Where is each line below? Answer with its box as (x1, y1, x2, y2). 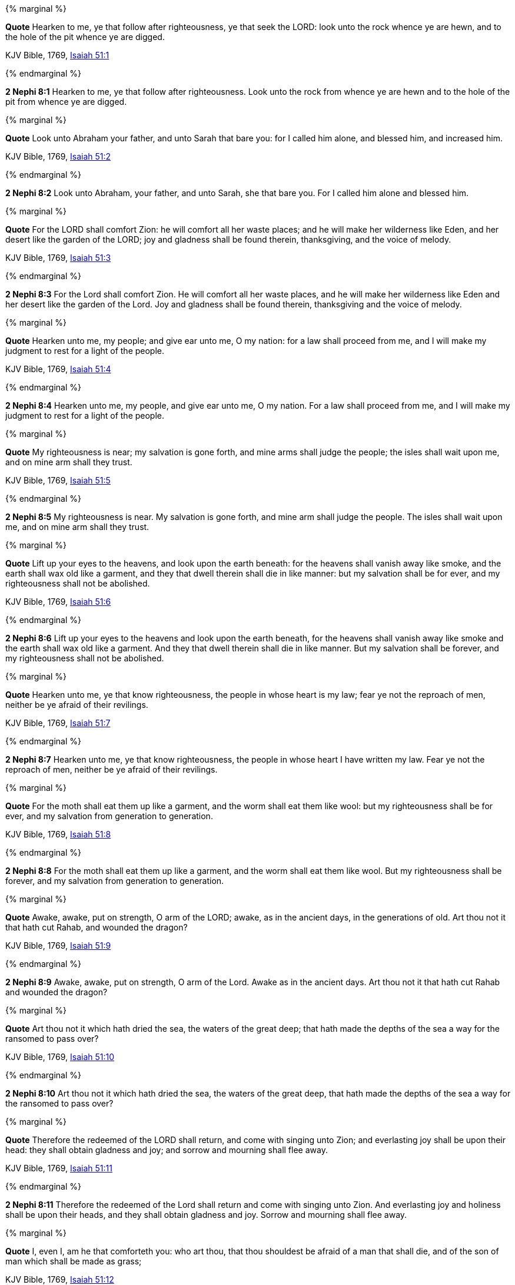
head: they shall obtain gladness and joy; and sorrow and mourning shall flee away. (5, 1145, 328, 1155)
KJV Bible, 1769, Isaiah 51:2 (5, 151, 111, 161)
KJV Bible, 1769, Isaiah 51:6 (5, 597, 111, 607)
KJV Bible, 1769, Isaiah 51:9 (5, 940, 111, 950)
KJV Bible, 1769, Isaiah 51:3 (5, 253, 111, 263)
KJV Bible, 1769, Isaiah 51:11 (5, 1163, 112, 1173)
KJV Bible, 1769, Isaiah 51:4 (5, 364, 111, 374)
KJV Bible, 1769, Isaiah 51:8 (5, 829, 111, 839)
